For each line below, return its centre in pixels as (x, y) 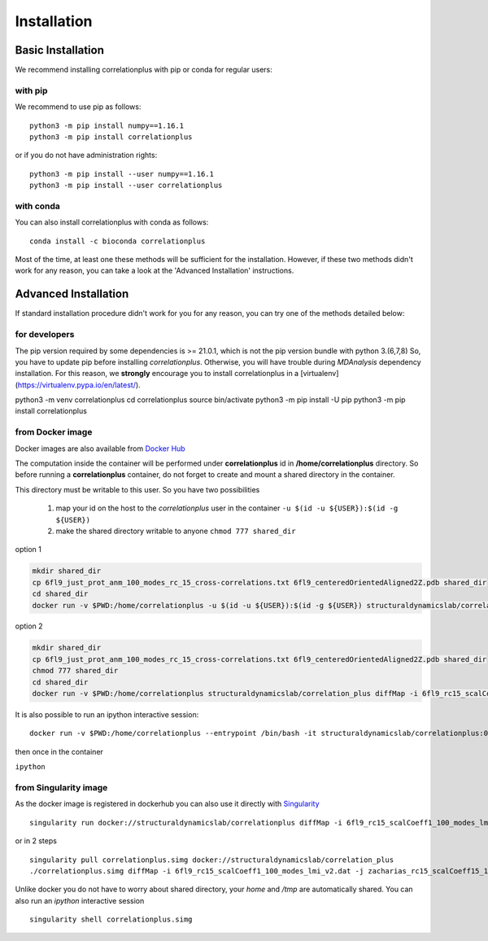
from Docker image (54, 432)
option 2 (29, 626)
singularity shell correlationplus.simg (111, 919)
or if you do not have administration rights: (86, 155)
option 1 (28, 549)
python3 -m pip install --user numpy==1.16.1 (122, 174)
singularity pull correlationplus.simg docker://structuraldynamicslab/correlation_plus (212, 860)
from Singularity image (61, 787)
